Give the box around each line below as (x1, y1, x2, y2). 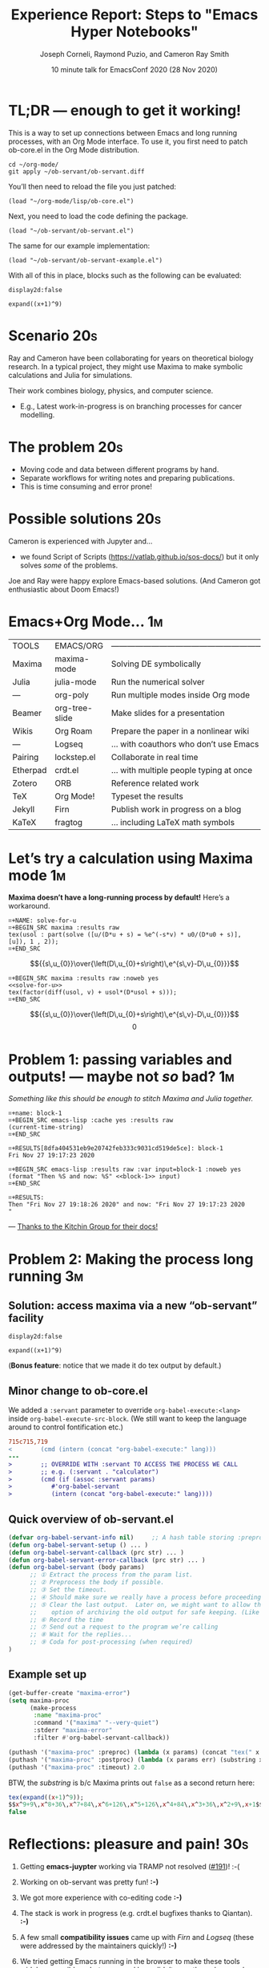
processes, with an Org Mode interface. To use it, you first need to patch (8, 136, 248, 146)
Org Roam (54, 726, 93, 737)
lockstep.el (54, 752, 96, 763)
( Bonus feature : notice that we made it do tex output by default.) (8, 1360, 222, 1370)
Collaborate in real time (110, 752, 199, 763)
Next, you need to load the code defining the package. (8, 211, 188, 221)
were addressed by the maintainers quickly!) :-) (19, 1941, 178, 1951)
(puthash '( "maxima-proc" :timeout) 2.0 (8, 1763, 146, 1771)
